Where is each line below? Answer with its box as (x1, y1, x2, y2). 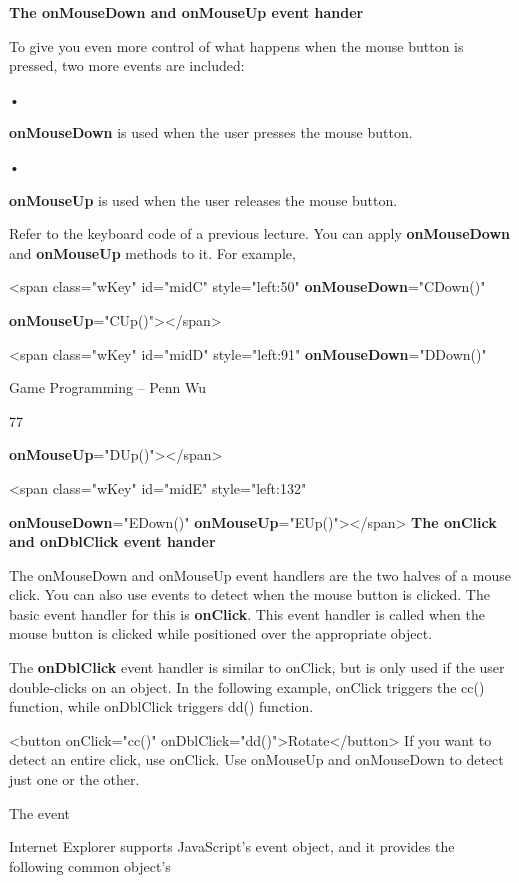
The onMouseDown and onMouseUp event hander (9, 2, 364, 22)
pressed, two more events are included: (9, 55, 245, 76)
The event (9, 802, 71, 823)
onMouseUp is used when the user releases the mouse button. (9, 189, 398, 210)
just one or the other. (9, 769, 140, 790)
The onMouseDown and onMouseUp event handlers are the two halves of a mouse (9, 564, 511, 585)
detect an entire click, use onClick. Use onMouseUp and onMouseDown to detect (9, 749, 504, 770)
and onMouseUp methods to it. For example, (9, 242, 296, 263)
